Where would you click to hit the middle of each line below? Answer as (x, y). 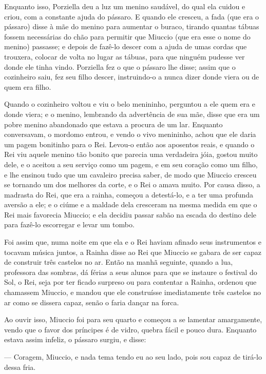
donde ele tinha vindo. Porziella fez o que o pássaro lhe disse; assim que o (120, 66)
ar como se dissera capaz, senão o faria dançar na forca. (92, 302)
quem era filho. (28, 86)
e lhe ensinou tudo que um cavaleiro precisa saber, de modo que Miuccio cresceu (130, 174)
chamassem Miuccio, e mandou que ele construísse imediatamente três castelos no (132, 292)
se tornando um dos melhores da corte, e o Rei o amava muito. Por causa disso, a (132, 184)
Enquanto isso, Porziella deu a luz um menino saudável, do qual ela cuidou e (125, 6)
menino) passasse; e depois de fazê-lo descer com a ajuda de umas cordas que (126, 46)
